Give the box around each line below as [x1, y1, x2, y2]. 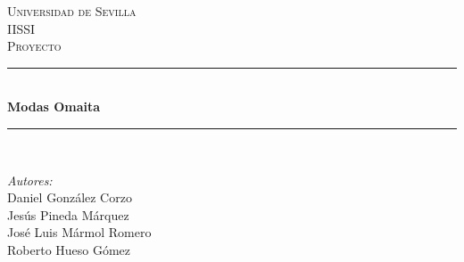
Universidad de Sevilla [7, 2, 137, 20]
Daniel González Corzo [7, 188, 132, 207]
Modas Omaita [7, 97, 101, 116]
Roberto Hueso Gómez [7, 240, 131, 258]
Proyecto [7, 37, 62, 55]
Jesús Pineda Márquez [7, 205, 129, 224]
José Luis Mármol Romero [7, 223, 152, 242]
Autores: [7, 170, 53, 189]
